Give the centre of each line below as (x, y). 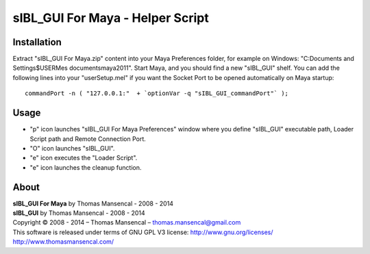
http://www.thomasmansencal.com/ (63, 242)
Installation (37, 42)
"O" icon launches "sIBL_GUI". (72, 148)
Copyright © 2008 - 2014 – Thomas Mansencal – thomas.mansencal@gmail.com (127, 223)
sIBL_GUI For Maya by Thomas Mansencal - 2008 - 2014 (93, 203)
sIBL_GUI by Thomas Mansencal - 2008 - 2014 (79, 213)
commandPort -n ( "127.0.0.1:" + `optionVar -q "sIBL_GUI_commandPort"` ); (157, 93)
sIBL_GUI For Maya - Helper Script (111, 18)
